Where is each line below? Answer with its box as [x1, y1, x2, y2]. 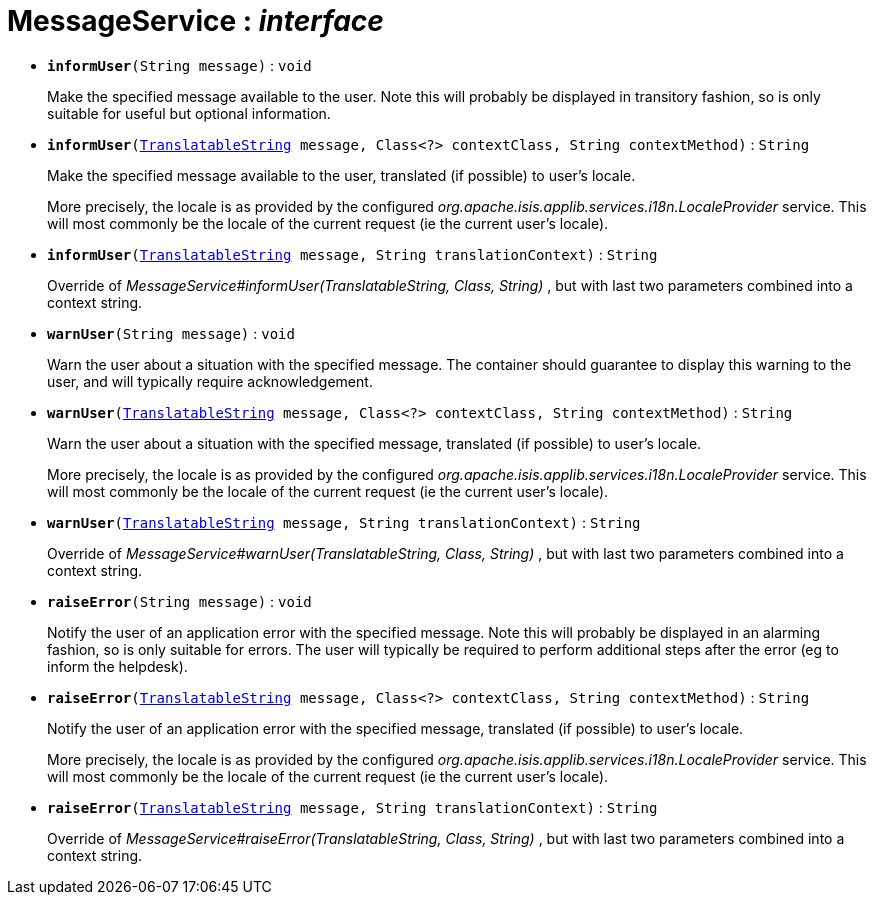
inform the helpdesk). [47, 657, 188, 675]
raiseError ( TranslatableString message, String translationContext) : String [47, 798, 658, 816]
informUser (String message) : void [47, 56, 312, 74]
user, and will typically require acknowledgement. [47, 372, 373, 390]
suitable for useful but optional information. [47, 104, 331, 122]
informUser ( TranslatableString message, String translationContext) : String [47, 245, 658, 263]
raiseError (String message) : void [47, 592, 312, 610]
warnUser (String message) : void [47, 324, 295, 342]
